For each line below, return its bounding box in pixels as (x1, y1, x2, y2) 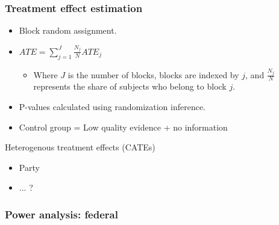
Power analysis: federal (5, 206, 118, 221)
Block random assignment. (19, 24, 117, 37)
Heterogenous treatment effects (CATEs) (5, 141, 155, 153)
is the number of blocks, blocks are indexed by (67, 68, 239, 81)
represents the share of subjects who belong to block (33, 80, 227, 93)
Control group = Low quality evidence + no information (19, 120, 228, 133)
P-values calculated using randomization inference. (19, 100, 206, 112)
